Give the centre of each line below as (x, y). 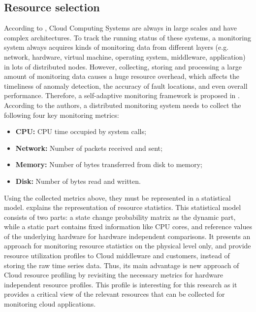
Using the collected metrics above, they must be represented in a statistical (117, 197)
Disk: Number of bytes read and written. (78, 181)
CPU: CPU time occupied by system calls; (81, 131)
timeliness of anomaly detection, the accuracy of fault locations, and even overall (126, 86)
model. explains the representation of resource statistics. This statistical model (123, 207)
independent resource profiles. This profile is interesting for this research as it (121, 284)
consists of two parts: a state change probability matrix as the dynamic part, (120, 217)
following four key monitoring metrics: (62, 115)
